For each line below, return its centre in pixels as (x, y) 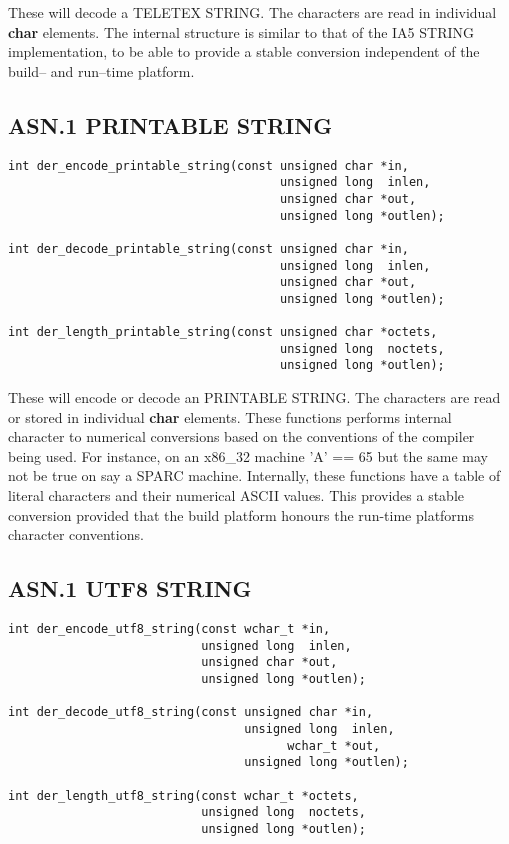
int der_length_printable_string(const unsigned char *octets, (223, 332)
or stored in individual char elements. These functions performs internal (230, 416)
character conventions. (76, 534)
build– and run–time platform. (101, 70)
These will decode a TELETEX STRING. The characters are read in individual (252, 12)
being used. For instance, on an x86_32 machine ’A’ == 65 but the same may (248, 455)
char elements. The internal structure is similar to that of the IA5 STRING (241, 31)
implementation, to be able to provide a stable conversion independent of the (244, 51)
